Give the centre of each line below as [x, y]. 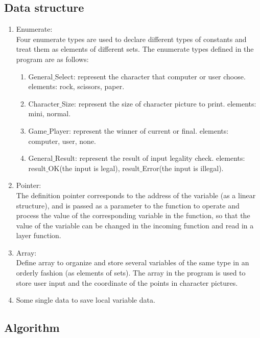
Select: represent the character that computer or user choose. [150, 76]
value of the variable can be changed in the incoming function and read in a [135, 225]
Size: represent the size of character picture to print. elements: [159, 103]
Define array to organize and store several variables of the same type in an [133, 262]
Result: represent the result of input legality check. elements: [150, 158]
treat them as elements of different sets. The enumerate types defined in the [135, 49]
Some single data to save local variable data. [86, 300]
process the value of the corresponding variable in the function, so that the [133, 215]
